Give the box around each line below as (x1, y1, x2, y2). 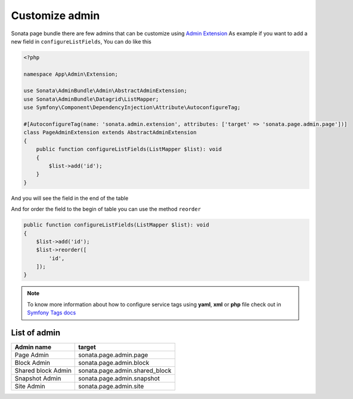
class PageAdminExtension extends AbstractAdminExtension (23, 129, 197, 136)
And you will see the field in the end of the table (11, 194, 129, 202)
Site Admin (14, 382, 45, 391)
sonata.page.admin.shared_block (78, 367, 172, 375)
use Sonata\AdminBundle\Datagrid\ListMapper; (23, 95, 159, 103)
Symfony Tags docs (27, 309, 76, 316)
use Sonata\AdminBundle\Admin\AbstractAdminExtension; (23, 87, 187, 94)
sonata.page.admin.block (78, 358, 150, 367)
